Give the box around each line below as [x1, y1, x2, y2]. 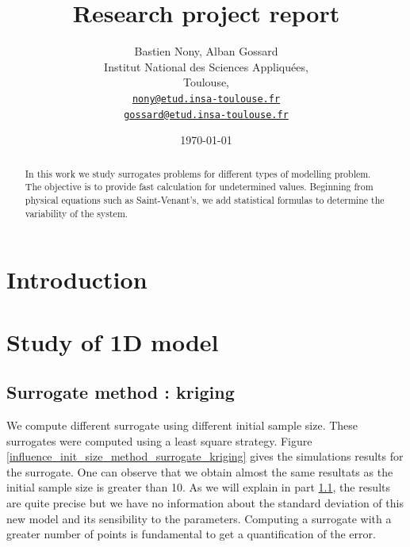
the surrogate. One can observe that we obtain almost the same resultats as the [6, 463, 393, 480]
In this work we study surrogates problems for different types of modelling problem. [25, 166, 371, 180]
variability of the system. [25, 206, 128, 220]
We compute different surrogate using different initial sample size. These [6, 417, 358, 433]
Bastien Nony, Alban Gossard [134, 43, 278, 59]
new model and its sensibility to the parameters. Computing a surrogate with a [6, 510, 392, 526]
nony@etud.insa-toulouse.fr [132, 93, 281, 105]
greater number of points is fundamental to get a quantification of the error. [6, 526, 376, 542]
